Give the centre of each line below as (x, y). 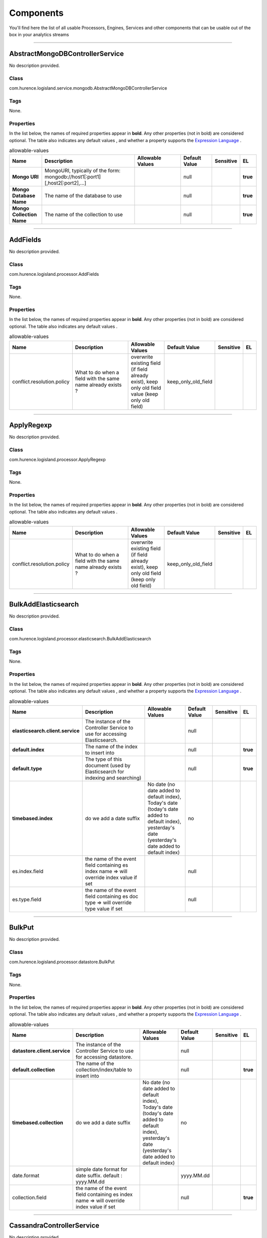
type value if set (104, 909)
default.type (27, 769)
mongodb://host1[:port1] (73, 177)
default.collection (34, 1070)
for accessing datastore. (104, 1057)
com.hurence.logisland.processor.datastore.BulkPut (62, 962)
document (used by (108, 765)
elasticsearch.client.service (46, 730)
